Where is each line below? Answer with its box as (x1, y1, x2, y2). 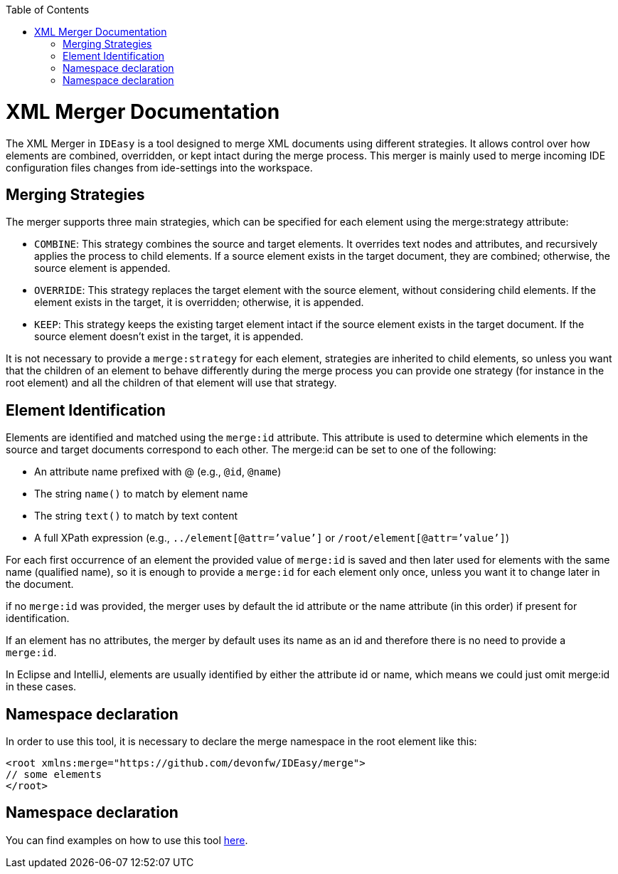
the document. (6, 578, 74, 591)
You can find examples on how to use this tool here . (6, 833, 248, 846)
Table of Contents (6, 4, 90, 16)
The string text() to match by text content (34, 510, 238, 522)
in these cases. (6, 680, 77, 693)
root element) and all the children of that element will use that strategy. (6, 377, 337, 389)
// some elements (6, 769, 102, 781)
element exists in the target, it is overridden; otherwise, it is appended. (34, 296, 364, 309)
